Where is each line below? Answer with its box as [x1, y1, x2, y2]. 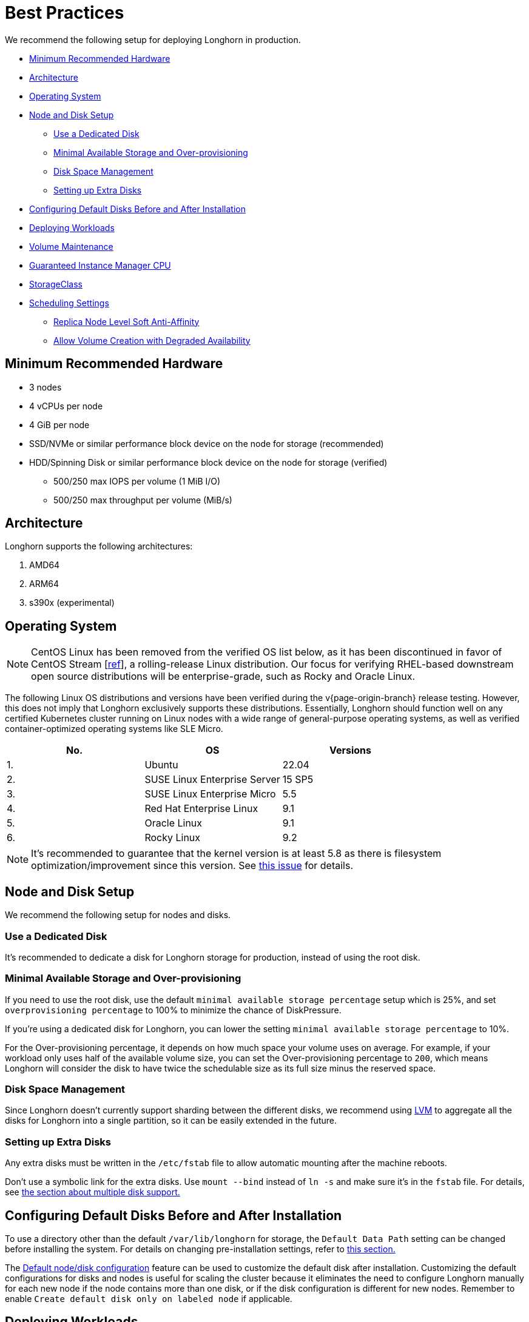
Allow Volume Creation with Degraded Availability [53, 335, 251, 346]
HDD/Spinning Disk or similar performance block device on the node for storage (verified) [29, 457, 388, 468]
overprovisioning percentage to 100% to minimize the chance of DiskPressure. [5, 1004, 342, 1015]
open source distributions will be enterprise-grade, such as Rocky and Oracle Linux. [31, 670, 416, 683]
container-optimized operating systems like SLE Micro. [5, 723, 223, 734]
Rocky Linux [144, 831, 201, 844]
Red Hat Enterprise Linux [144, 802, 258, 815]
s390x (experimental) [29, 597, 115, 608]
